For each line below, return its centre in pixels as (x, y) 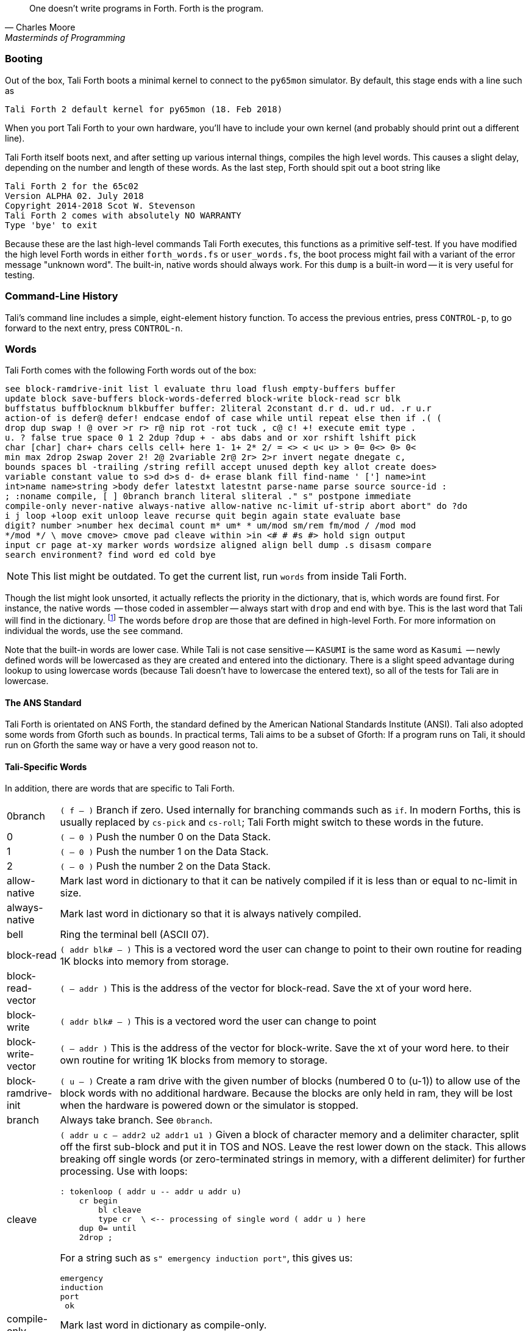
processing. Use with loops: (124, 1171)
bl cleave (120, 1210)
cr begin (98, 1201)
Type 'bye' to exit (51, 225)
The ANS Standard (43, 702)
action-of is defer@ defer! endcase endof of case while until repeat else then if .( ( (223, 418)
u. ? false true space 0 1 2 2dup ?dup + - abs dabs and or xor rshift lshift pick (211, 438)
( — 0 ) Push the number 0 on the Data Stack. (166, 837)
